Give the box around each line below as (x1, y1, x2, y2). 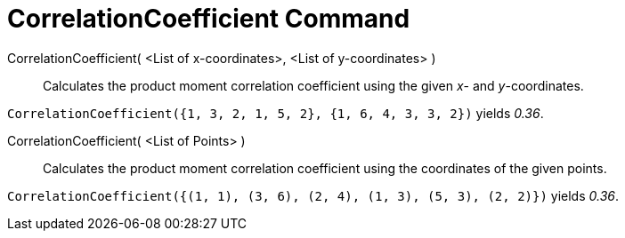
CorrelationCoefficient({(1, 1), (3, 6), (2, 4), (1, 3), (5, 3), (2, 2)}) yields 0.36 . (7, 187, 619, 203)
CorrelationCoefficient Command (7, 4, 410, 34)
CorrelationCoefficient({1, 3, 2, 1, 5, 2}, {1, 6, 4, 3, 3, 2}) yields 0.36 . (7, 105, 544, 121)
